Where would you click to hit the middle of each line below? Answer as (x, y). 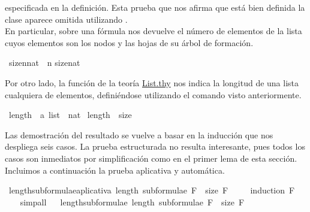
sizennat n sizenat (44, 63)
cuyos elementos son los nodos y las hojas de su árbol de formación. (129, 42)
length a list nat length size (70, 115)
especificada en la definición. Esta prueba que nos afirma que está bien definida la (155, 7)
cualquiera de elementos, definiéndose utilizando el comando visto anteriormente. (153, 94)
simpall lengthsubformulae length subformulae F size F (132, 202)
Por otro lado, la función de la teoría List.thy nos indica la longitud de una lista (152, 82)
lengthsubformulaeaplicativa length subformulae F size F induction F (152, 190)
